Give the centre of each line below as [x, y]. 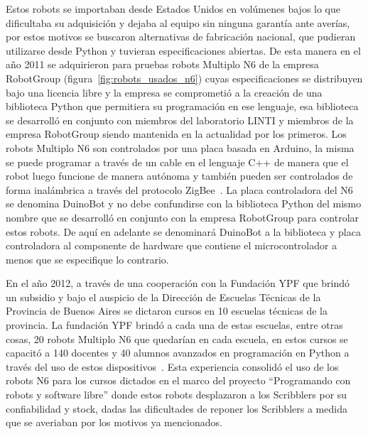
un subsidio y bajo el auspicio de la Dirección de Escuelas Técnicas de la [163, 297]
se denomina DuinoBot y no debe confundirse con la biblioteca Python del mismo [184, 204]
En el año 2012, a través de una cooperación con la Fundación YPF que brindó [178, 283]
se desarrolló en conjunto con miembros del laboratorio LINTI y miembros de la [180, 120]
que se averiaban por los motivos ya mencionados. [114, 422]
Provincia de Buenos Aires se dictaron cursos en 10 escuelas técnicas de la [167, 311]
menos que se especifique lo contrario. [87, 259]
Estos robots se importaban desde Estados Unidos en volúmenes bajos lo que [173, 9]
